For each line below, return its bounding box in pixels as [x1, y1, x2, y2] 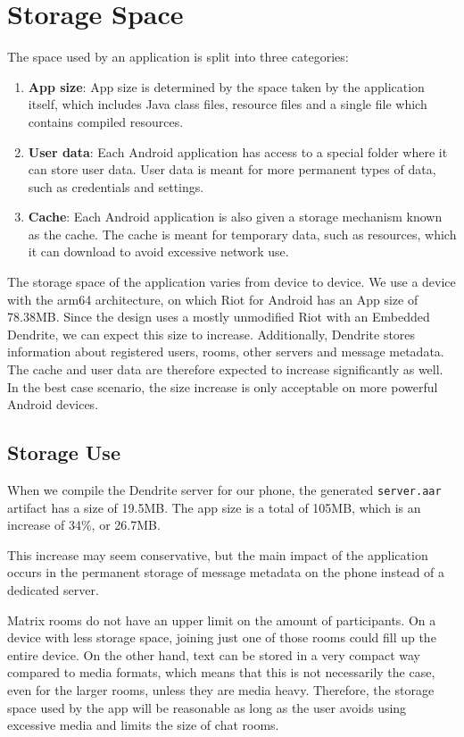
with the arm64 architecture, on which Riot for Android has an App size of [7, 289, 418, 308]
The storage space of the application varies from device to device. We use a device [7, 272, 456, 291]
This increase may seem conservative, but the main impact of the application [7, 545, 428, 564]
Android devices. [7, 395, 99, 414]
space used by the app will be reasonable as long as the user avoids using [7, 698, 407, 716]
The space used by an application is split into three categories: [7, 47, 349, 66]
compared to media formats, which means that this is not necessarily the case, [7, 663, 435, 682]
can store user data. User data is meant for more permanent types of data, [28, 160, 436, 179]
